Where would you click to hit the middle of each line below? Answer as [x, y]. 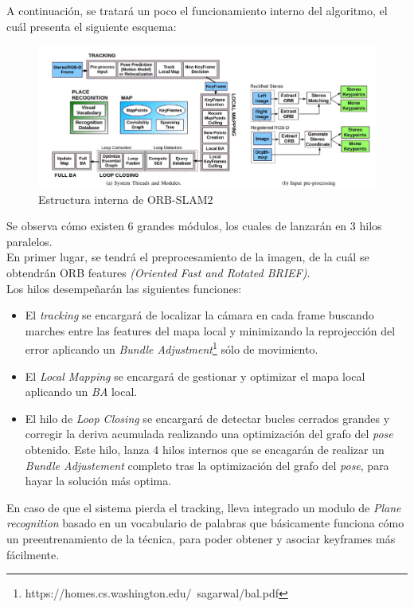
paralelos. [29, 241]
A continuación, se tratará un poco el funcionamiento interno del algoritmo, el [197, 10]
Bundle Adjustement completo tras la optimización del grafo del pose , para [207, 465]
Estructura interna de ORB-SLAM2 [126, 199]
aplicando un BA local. [81, 392]
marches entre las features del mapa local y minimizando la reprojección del [210, 330]
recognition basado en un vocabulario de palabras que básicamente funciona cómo [205, 523]
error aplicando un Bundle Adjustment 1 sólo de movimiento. [172, 348]
